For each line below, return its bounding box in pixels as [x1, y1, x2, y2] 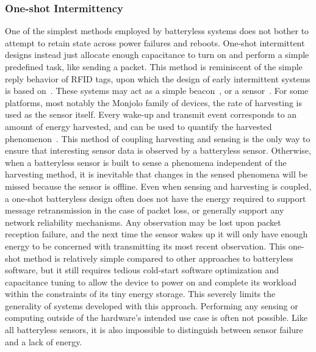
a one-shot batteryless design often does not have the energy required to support [5, 192, 306, 204]
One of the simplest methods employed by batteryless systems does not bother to [5, 24, 309, 37]
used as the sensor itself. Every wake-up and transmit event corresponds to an [5, 108, 297, 121]
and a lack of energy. [5, 335, 82, 348]
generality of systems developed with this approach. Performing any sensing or [5, 299, 298, 312]
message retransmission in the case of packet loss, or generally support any [5, 204, 284, 217]
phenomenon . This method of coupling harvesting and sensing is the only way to [5, 132, 311, 145]
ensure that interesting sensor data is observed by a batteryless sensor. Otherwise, [5, 144, 311, 157]
